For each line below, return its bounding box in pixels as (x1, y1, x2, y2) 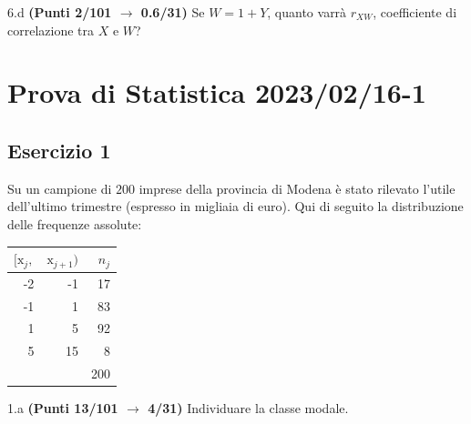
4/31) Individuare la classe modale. (148, 399, 349, 418)
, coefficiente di (373, 3, 457, 21)
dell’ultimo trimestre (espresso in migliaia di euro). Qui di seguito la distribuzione (7, 197, 464, 216)
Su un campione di (7, 178, 112, 197)
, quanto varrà (267, 3, 347, 21)
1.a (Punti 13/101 (7, 399, 118, 418)
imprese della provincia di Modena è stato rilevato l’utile (138, 178, 456, 197)
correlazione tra (7, 20, 95, 39)
